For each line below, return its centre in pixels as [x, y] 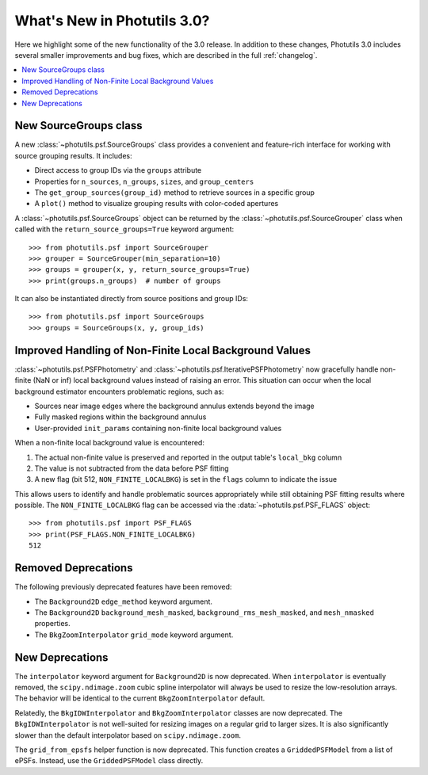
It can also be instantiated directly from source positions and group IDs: [132, 299]
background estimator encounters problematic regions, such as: [119, 391]
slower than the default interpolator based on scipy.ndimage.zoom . [128, 735]
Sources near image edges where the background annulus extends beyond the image [174, 406]
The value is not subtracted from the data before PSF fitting [132, 468]
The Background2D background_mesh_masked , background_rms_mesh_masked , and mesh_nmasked [204, 612]
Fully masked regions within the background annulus [120, 417]
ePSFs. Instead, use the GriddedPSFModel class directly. [109, 761]
